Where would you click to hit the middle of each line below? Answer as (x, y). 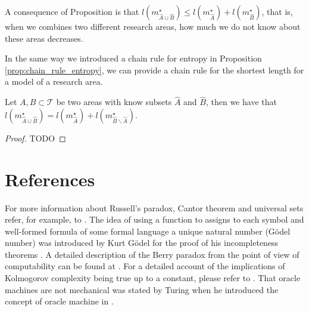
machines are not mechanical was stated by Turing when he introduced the (142, 289)
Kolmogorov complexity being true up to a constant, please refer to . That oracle (153, 278)
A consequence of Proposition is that (72, 11)
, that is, (277, 11)
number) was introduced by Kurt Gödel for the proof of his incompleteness (142, 243)
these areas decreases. (44, 38)
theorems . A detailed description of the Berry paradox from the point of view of (152, 254)
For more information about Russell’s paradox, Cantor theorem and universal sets (154, 207)
